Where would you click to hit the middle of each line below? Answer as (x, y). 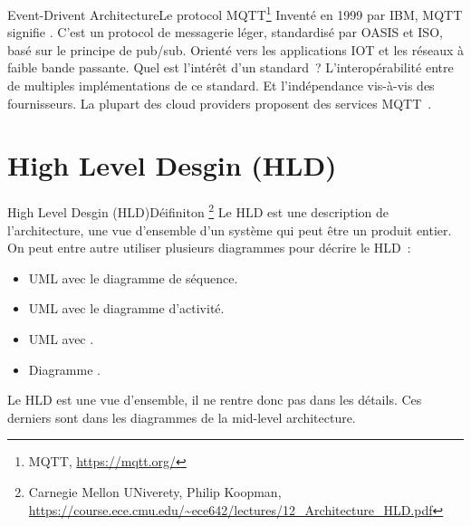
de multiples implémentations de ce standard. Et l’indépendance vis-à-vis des (221, 86)
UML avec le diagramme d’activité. (126, 308)
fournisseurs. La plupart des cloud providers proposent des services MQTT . (220, 103)
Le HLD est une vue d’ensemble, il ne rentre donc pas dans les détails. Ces (215, 400)
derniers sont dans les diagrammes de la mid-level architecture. (182, 417)
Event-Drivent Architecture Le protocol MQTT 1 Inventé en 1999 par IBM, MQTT (235, 13)
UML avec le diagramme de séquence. (133, 277)
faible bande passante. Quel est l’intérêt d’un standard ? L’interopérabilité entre (231, 67)
